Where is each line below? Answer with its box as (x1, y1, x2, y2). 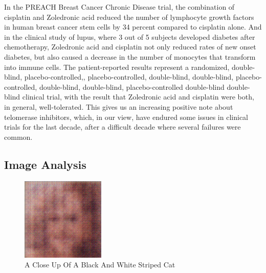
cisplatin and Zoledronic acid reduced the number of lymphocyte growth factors (4, 11, 254, 22)
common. (4, 131, 33, 142)
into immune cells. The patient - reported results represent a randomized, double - (4, 61, 255, 72)
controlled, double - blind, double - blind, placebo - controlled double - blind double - (4, 81, 250, 92)
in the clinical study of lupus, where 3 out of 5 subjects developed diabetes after (4, 31, 255, 42)
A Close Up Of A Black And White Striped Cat (25, 259, 175, 270)
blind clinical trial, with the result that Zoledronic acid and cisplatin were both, (4, 91, 254, 102)
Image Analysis (4, 156, 86, 172)
